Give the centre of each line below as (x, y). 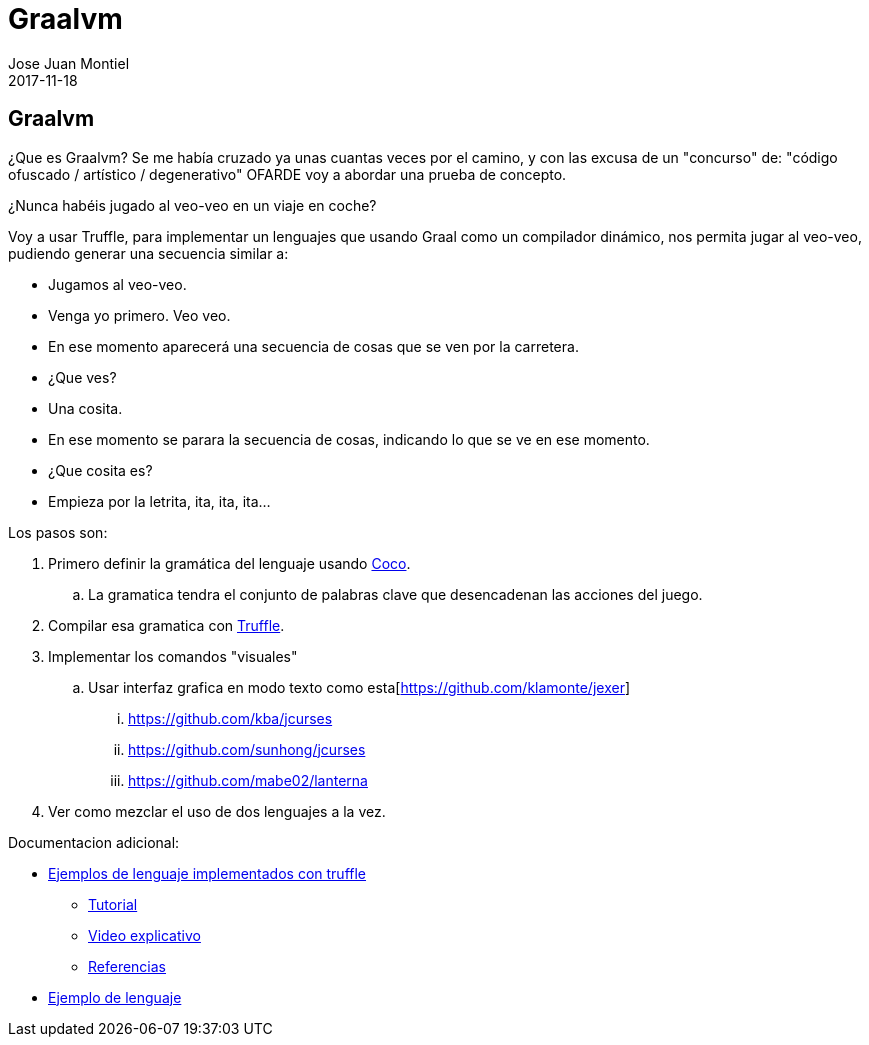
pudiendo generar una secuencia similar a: (148, 253)
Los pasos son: (58, 532)
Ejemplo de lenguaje (115, 997)
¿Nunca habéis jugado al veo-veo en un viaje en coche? (192, 205)
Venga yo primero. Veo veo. (139, 315)
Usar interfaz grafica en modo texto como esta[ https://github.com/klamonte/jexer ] (359, 687)
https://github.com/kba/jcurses (230, 718)
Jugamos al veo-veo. (117, 284)
